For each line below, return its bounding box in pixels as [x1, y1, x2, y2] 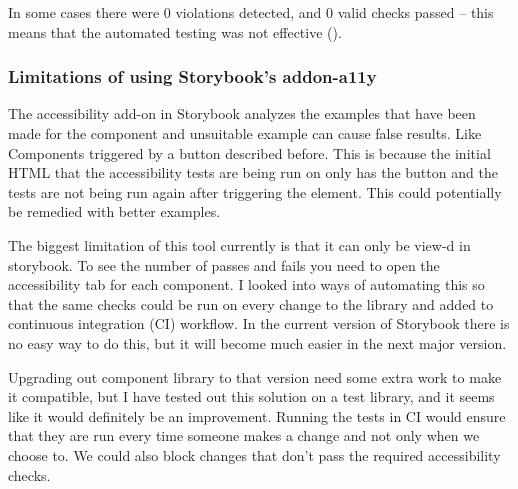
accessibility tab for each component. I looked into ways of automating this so [8, 274, 485, 295]
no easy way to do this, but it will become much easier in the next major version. [8, 332, 507, 353]
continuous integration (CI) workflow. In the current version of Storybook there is [8, 313, 510, 334]
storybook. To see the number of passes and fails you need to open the [8, 254, 440, 275]
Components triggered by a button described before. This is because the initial [8, 142, 491, 163]
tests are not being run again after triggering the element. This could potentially [8, 181, 502, 202]
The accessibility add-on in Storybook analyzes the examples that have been [8, 103, 476, 124]
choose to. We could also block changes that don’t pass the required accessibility [8, 444, 501, 465]
